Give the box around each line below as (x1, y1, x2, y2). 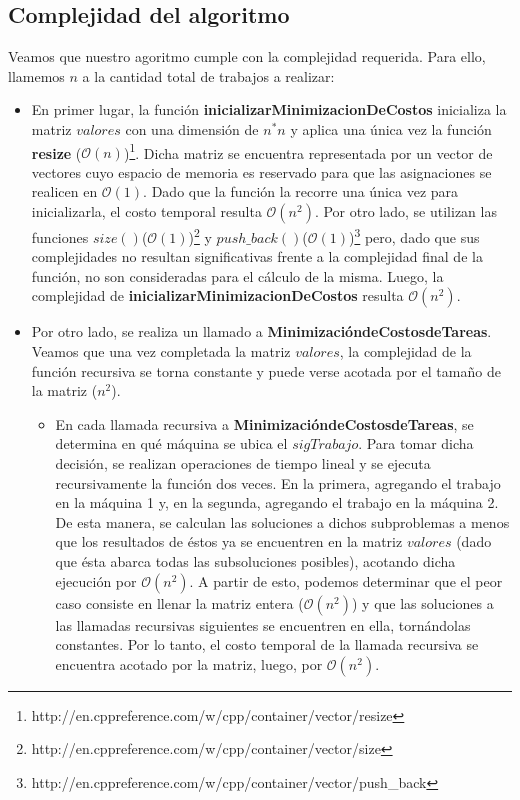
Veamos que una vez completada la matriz (31, 341, 291, 362)
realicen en (31, 181, 98, 202)
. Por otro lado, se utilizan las (314, 201, 497, 222)
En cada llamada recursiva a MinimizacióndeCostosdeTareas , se (55, 413, 474, 434)
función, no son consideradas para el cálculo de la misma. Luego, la (31, 265, 444, 286)
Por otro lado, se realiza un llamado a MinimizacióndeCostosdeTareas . (31, 321, 492, 342)
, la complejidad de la (339, 341, 472, 362)
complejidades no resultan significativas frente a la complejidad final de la (31, 246, 483, 267)
